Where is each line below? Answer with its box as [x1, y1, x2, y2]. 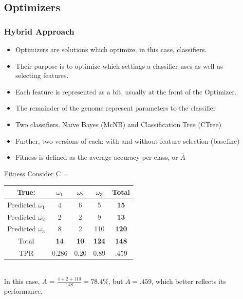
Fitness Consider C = [4, 168, 69, 178]
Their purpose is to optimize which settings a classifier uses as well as [15, 60, 223, 71]
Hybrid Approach [4, 25, 75, 37]
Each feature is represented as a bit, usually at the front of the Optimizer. [15, 86, 237, 96]
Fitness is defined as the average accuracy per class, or [15, 152, 178, 162]
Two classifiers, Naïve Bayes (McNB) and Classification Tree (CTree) [15, 119, 222, 129]
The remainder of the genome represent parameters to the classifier [15, 103, 216, 113]
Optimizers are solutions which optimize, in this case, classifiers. [15, 44, 207, 54]
